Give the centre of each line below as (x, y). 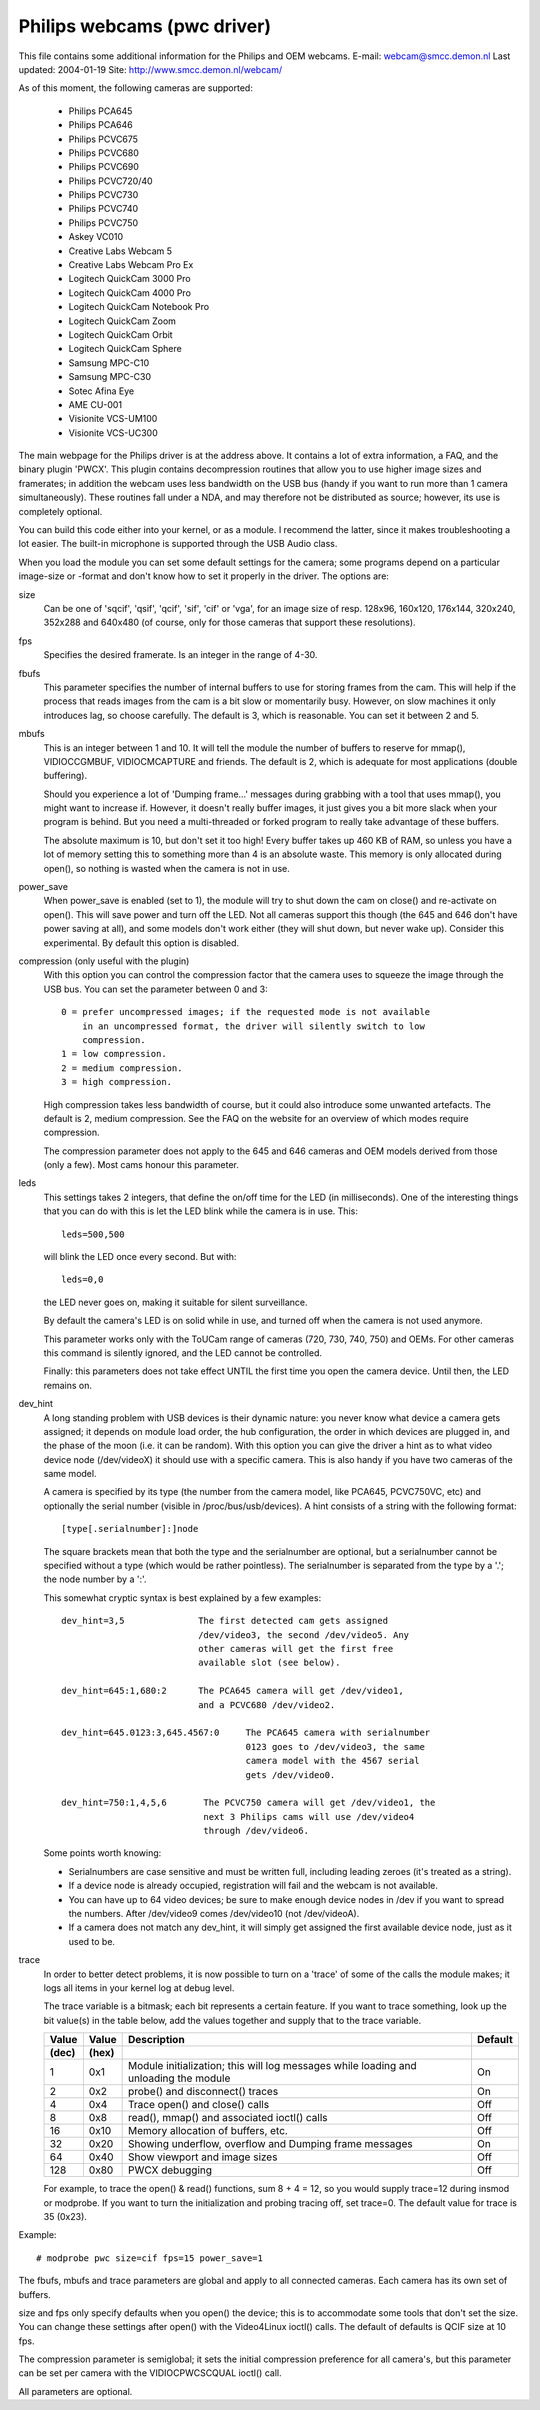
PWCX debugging (170, 2170)
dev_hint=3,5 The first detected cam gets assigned (225, 1621)
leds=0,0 (82, 1279)
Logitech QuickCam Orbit (121, 334)
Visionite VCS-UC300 (113, 432)
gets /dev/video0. (290, 1774)
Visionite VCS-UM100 (113, 419)
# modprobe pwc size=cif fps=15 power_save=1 (150, 2258)
